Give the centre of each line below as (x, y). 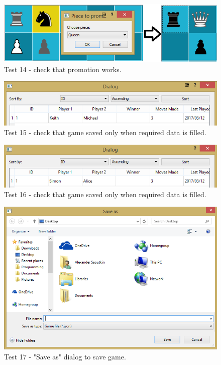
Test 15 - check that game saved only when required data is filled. (105, 132)
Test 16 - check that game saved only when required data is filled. (105, 194)
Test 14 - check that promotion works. (63, 69)
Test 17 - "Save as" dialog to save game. (65, 356)
